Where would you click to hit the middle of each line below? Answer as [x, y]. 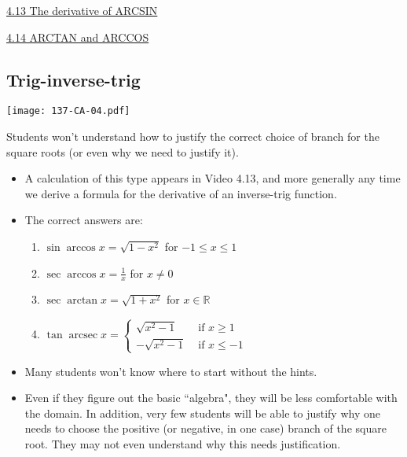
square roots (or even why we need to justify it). [123, 151]
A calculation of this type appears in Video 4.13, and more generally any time [213, 178]
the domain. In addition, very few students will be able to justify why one [202, 413]
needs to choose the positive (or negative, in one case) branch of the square [205, 428]
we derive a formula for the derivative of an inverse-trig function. [181, 193]
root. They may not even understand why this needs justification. [183, 444]
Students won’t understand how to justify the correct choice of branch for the [193, 136]
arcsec [83, 335]
